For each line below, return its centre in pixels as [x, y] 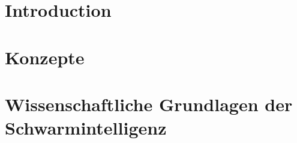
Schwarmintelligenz [86, 128]
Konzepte [45, 57]
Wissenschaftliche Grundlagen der [149, 104]
